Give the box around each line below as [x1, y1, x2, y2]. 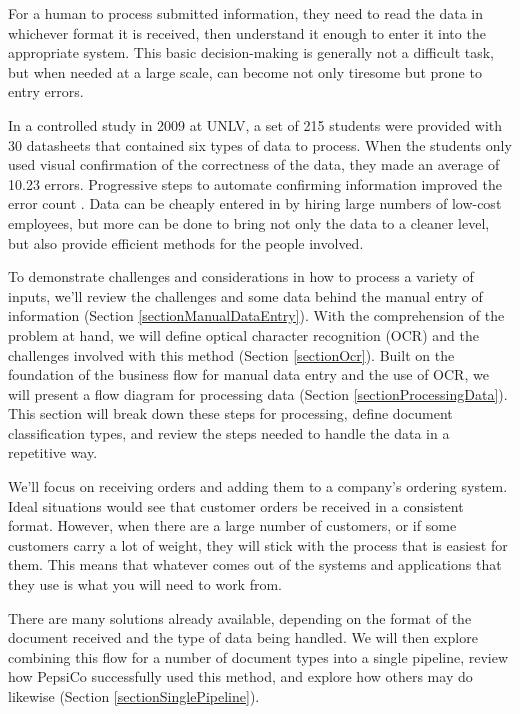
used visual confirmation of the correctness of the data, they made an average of [8, 154, 500, 175]
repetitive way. [8, 442, 98, 463]
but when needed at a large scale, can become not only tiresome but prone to [8, 61, 482, 82]
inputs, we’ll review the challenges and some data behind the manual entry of [8, 285, 483, 306]
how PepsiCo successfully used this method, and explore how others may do [8, 666, 473, 687]
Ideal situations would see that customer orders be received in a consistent [8, 495, 464, 516]
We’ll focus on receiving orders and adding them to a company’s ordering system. [8, 476, 508, 497]
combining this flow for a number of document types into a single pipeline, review [8, 646, 509, 667]
